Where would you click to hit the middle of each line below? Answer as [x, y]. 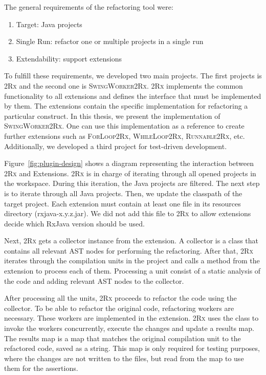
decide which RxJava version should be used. [74, 223]
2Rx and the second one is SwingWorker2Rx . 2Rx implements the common [124, 85]
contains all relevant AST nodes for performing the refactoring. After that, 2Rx [129, 250]
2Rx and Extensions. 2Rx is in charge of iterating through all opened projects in [130, 173]
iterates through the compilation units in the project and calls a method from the [132, 261]
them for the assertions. [41, 368]
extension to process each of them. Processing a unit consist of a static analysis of [132, 271]
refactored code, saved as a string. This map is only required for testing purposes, [132, 348]
